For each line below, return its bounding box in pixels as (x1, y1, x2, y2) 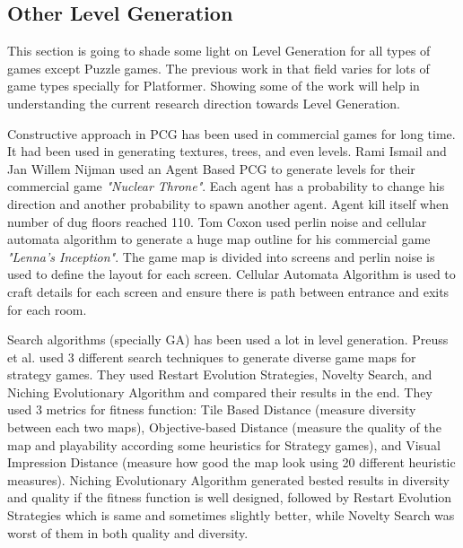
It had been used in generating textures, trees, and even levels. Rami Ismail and (7, 142, 447, 161)
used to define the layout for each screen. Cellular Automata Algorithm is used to (7, 265, 456, 283)
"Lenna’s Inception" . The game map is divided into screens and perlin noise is (7, 247, 435, 265)
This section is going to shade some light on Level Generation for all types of (7, 41, 431, 60)
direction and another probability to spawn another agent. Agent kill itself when (7, 194, 449, 213)
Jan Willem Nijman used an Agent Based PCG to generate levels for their (7, 159, 415, 178)
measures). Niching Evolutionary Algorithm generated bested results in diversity (7, 470, 450, 489)
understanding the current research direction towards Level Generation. (7, 93, 400, 112)
